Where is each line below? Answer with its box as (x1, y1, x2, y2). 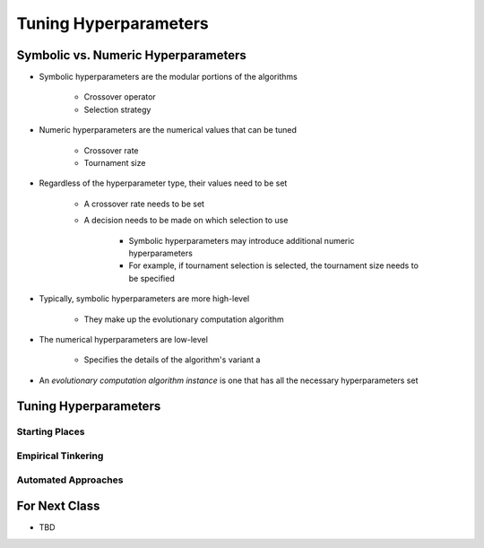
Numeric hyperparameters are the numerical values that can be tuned (39, 125, 298, 135)
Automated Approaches (16, 474, 124, 486)
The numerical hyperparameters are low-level (39, 334, 208, 344)
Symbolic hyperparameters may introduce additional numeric (128, 235, 355, 246)
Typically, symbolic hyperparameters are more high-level (39, 293, 250, 304)
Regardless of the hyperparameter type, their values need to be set (39, 178, 288, 188)
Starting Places (16, 426, 85, 439)
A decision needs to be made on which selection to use (83, 215, 289, 226)
